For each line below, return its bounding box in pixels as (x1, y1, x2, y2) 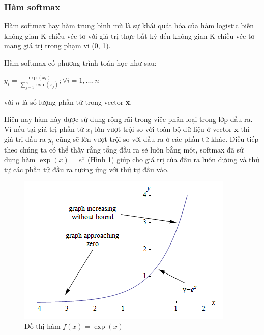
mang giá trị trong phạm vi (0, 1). (4, 40, 111, 51)
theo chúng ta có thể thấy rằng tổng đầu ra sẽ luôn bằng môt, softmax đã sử (4, 144, 244, 155)
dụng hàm (4, 154, 36, 165)
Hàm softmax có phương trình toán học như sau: (4, 57, 157, 68)
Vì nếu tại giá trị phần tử (4, 124, 84, 134)
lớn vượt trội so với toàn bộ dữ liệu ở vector (95, 124, 232, 134)
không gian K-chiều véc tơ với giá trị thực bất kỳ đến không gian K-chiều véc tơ (4, 30, 255, 41)
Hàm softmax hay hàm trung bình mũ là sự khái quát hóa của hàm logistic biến (4, 20, 254, 31)
